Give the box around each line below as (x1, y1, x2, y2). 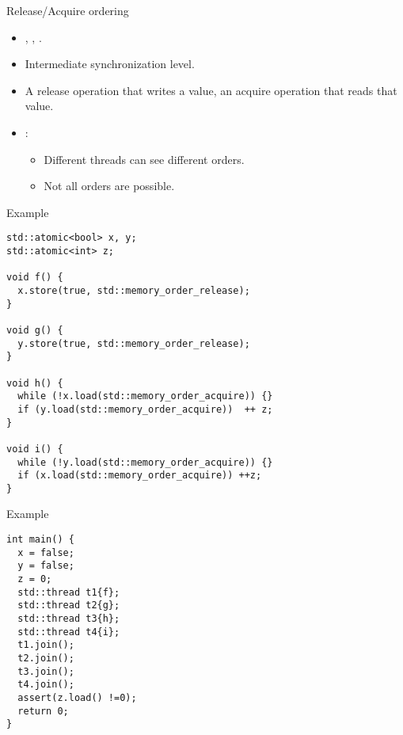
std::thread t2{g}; (17, 600, 120, 611)
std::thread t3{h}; (17, 613, 120, 624)
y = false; (17, 560, 74, 572)
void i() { (6, 443, 63, 455)
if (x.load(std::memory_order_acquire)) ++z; (17, 470, 262, 482)
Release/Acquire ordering (6, 2, 129, 18)
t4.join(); (17, 679, 74, 691)
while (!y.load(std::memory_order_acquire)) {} (17, 456, 273, 468)
